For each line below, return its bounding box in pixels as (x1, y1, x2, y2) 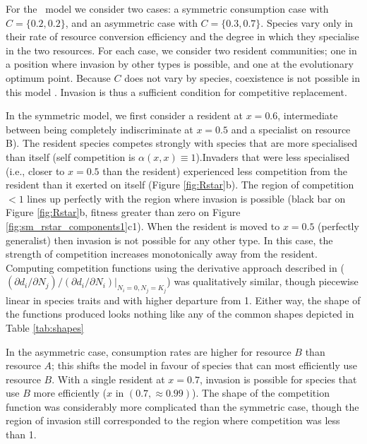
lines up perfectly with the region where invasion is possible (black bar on (27, 191, 346, 205)
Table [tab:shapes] (6, 320, 84, 335)
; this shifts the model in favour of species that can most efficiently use (52, 358, 358, 373)
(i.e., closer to (6, 163, 65, 178)
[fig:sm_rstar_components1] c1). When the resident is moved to (6, 218, 280, 233)
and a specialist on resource (231, 121, 351, 136)
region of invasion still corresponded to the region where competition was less (6, 413, 340, 428)
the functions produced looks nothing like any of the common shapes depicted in (6, 306, 354, 321)
